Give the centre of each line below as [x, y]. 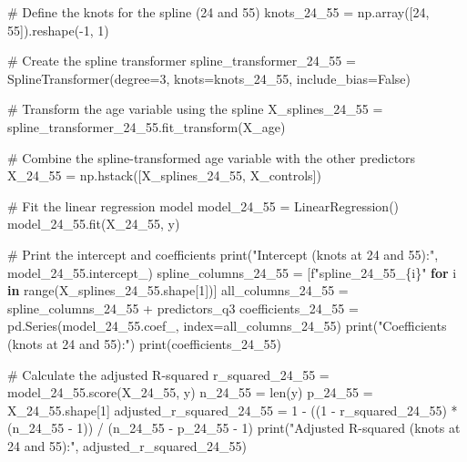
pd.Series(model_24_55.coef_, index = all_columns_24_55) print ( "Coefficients [227, 326]
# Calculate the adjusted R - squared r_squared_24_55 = [168, 374]
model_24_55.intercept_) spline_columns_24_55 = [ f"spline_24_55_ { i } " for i [232, 272]
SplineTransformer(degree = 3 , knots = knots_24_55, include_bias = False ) [209, 78]
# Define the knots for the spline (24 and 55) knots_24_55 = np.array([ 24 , [218, 12]
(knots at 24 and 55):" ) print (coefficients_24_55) [145, 343]
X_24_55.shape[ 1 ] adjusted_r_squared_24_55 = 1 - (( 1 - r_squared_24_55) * [233, 410]
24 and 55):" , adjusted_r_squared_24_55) [127, 445]
